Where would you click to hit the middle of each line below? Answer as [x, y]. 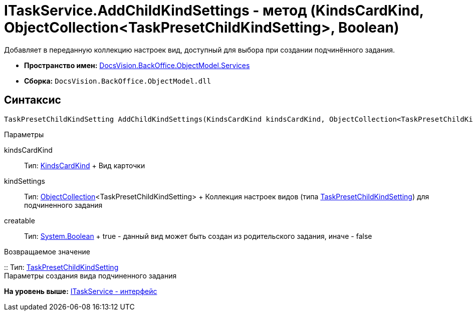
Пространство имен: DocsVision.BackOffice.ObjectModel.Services [137, 65]
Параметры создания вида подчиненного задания [90, 275]
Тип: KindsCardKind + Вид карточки [85, 165]
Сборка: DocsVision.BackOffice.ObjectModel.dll [118, 81]
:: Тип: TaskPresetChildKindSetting [61, 267]
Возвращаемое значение [47, 251]
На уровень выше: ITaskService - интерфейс [81, 291]
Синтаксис [33, 100]
